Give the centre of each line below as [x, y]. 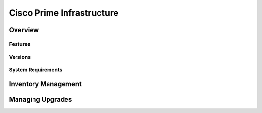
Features [20, 44]
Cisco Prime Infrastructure [64, 13]
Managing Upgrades [41, 99]
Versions [20, 57]
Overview [24, 30]
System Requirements [36, 70]
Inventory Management [45, 84]
